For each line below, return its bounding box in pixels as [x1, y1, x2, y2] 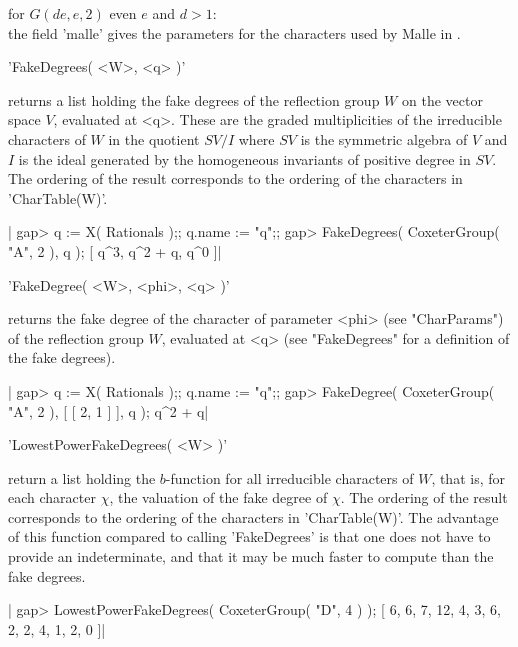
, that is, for [431, 467, 506, 488]
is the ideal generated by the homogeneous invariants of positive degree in [18, 148, 471, 169]
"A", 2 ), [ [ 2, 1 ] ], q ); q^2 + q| [8, 400, 209, 421]
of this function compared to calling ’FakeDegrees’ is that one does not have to [8, 526, 491, 547]
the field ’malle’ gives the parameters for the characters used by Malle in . [8, 22, 461, 43]
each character [8, 487, 96, 508]
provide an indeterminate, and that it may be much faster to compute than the [8, 546, 494, 567]
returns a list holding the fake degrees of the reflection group [8, 89, 380, 110]
